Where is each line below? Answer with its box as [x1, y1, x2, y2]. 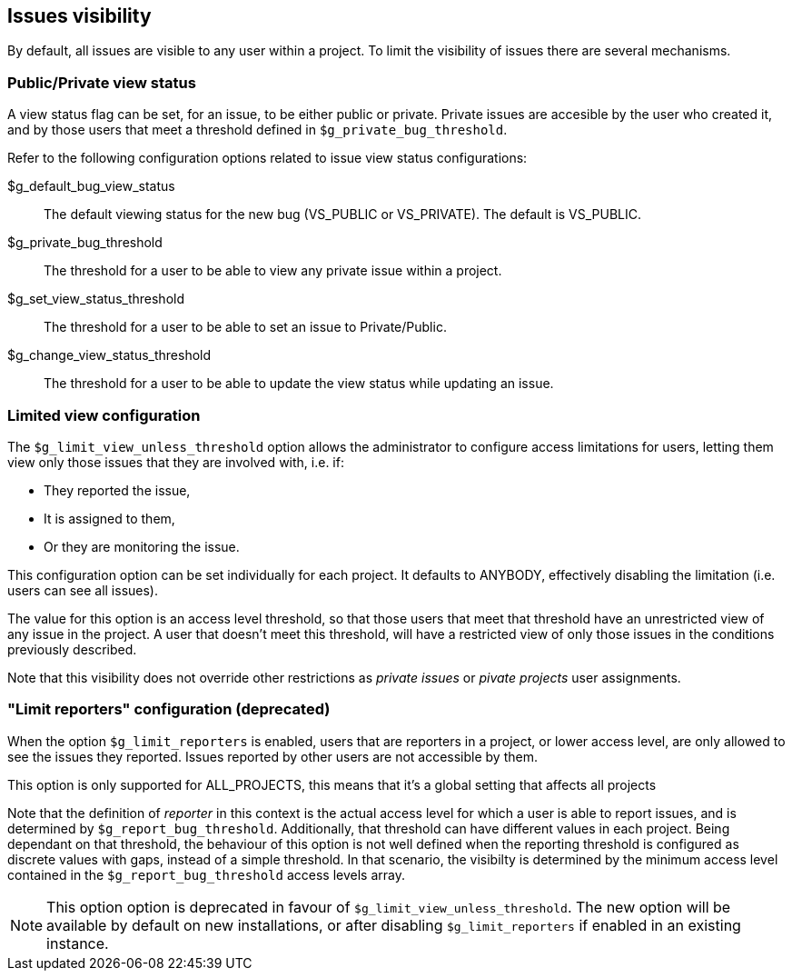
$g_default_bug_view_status [7, 178, 175, 195]
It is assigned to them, [44, 510, 175, 526]
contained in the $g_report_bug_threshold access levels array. [7, 866, 405, 883]
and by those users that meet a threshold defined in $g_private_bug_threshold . [7, 122, 508, 138]
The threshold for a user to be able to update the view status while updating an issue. [44, 375, 554, 392]
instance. [46, 933, 109, 953]
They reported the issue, [44, 482, 191, 498]
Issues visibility [7, 5, 152, 27]
